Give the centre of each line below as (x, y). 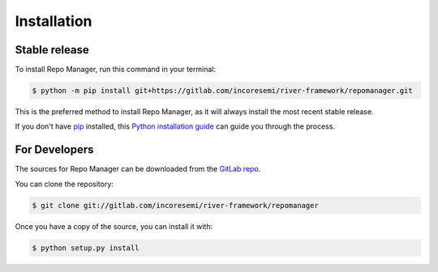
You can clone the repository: (64, 184)
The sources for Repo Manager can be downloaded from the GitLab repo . (138, 169)
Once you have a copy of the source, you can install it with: (114, 226)
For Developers (54, 150)
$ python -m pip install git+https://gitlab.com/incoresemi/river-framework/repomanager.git (222, 91)
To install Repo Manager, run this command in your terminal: (116, 70)
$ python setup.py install (86, 248)
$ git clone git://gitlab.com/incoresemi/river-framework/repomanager (176, 205)
